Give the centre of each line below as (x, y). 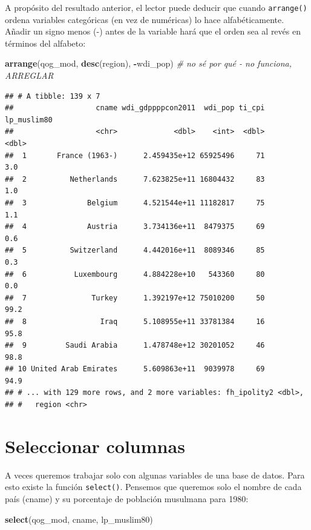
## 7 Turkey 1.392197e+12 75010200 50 (135, 298)
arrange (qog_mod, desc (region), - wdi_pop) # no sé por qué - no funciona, (149, 63)
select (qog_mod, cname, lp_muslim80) (79, 519)
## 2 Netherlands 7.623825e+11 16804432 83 (135, 179)
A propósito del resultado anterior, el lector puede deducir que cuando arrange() (156, 7)
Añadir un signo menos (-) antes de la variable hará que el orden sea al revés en (153, 31)
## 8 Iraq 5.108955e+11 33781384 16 (135, 321)
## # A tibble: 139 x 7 (53, 96)
